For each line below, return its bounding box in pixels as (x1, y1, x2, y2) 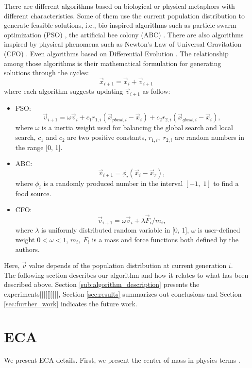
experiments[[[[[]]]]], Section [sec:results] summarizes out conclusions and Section (4, 288, 242, 299)
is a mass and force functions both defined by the (92, 234, 238, 244)
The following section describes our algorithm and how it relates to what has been (4, 269, 249, 280)
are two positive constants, (67, 132, 147, 142)
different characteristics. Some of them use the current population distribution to (4, 10, 245, 20)
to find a (213, 178, 239, 188)
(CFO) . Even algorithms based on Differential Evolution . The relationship (4, 48, 229, 58)
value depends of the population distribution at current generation (29, 260, 227, 270)
